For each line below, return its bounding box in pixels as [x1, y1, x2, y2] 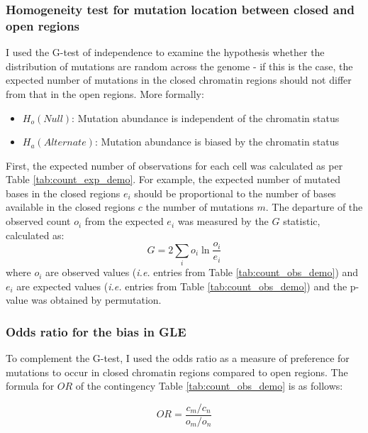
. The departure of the [265, 199, 363, 214]
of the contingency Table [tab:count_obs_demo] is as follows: [75, 378, 343, 393]
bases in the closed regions [6, 185, 121, 200]
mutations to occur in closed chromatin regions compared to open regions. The [6, 364, 348, 379]
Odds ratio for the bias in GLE [6, 322, 186, 340]
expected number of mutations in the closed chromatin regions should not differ [6, 72, 352, 87]
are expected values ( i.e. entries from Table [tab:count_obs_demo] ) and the [16, 278, 347, 293]
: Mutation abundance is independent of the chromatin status [72, 110, 340, 125]
